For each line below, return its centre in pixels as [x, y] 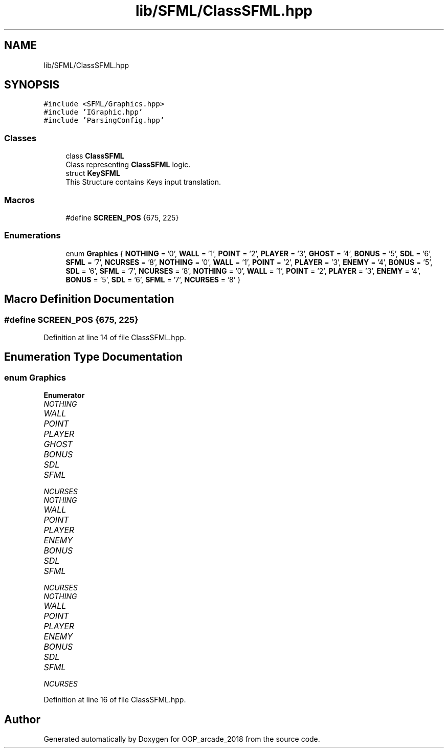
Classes [20, 138]
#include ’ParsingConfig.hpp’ [104, 120]
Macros [19, 200]
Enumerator [64, 395]
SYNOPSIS [32, 85]
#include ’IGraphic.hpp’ [93, 112]
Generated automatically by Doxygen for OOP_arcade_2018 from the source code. [182, 739]
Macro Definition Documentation [89, 299]
